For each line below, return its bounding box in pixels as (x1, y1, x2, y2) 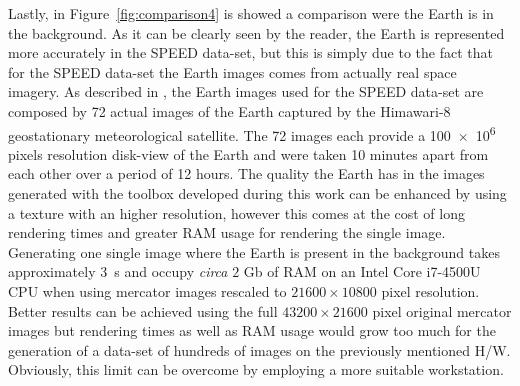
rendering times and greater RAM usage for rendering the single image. (8, 222, 446, 243)
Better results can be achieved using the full (8, 300, 278, 321)
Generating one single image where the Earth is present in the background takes (8, 241, 500, 262)
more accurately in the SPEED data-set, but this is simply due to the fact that (8, 42, 493, 63)
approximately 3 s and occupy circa (8, 261, 228, 282)
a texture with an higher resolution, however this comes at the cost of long (8, 202, 465, 223)
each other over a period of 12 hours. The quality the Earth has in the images (8, 163, 485, 184)
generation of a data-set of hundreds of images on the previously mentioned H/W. (8, 339, 511, 360)
